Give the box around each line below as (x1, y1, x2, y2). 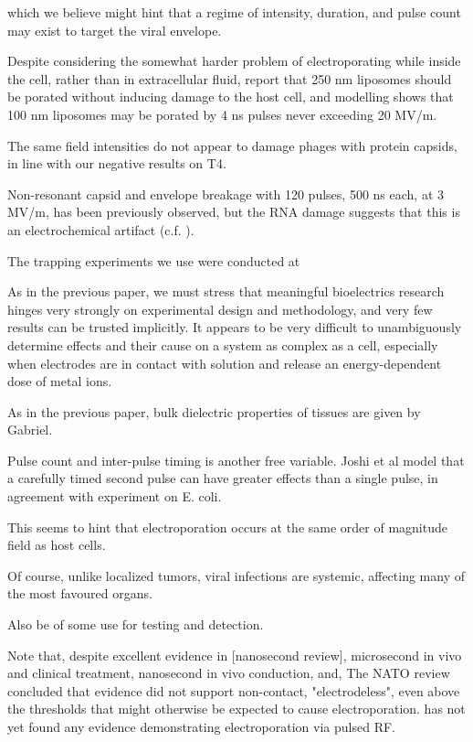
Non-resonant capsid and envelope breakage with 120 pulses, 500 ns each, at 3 (7, 184, 444, 203)
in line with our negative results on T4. (7, 154, 226, 173)
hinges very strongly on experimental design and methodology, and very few (7, 299, 433, 318)
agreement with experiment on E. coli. (7, 487, 222, 506)
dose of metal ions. (7, 371, 112, 391)
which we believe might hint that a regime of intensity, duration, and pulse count (7, 3, 461, 21)
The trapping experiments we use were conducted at (7, 251, 300, 270)
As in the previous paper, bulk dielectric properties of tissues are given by (7, 402, 421, 421)
